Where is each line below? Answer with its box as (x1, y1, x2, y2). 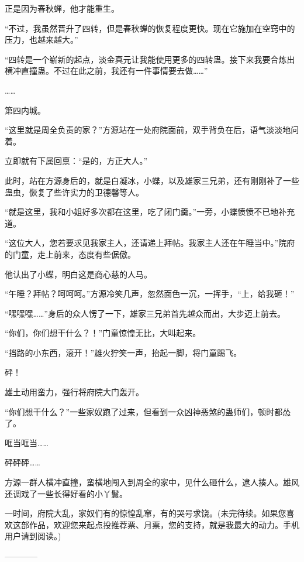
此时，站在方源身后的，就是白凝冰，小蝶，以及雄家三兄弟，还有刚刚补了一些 (5, 174, 299, 186)
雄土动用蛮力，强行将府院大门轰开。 (5, 386, 144, 398)
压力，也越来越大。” (5, 33, 78, 46)
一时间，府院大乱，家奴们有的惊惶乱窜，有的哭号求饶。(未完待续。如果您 (5, 507, 286, 519)
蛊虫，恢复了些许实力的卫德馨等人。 (5, 186, 144, 198)
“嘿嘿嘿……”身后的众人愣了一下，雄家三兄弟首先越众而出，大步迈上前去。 (5, 307, 285, 319)
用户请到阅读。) (5, 530, 61, 542)
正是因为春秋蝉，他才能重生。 (5, 2, 119, 14)
